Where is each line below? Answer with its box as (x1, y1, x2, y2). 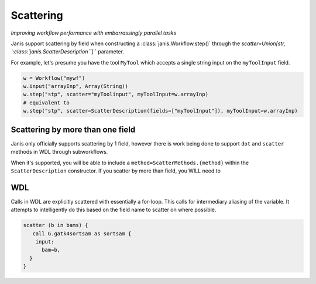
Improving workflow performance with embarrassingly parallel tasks (11, 29, 177, 36)
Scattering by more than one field (11, 124, 136, 134)
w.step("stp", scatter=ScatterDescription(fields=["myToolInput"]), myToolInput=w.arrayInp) (23, 107, 298, 114)
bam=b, (42, 246, 61, 253)
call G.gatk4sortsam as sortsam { (32, 230, 132, 237)
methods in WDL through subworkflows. (11, 148, 108, 155)
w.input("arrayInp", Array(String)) (23, 83, 129, 90)
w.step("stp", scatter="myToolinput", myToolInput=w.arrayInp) (23, 91, 209, 98)
